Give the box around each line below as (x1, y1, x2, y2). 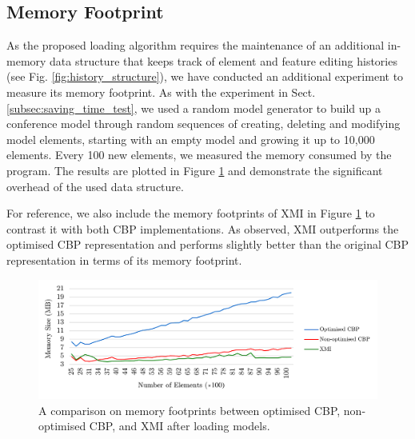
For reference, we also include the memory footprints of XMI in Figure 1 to (6, 205, 375, 221)
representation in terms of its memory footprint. (6, 251, 242, 268)
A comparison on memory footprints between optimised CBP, (38, 401, 341, 418)
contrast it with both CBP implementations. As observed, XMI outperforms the (6, 220, 399, 237)
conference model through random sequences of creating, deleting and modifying (6, 115, 401, 132)
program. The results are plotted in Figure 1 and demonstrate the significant (6, 162, 383, 178)
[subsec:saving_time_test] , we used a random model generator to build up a (6, 99, 381, 116)
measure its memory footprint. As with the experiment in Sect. (6, 83, 316, 100)
